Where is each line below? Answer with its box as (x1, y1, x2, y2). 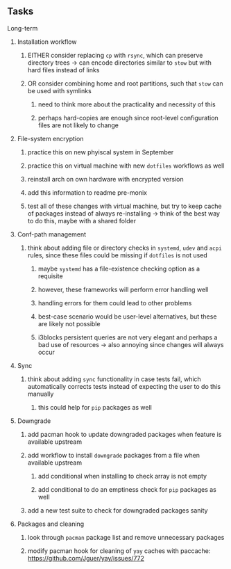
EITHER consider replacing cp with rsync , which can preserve (27, 51, 203, 59)
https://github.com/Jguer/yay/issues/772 (27, 554, 144, 562)
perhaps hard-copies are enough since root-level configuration (37, 113, 219, 122)
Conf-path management (17, 230, 87, 239)
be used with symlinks (27, 86, 92, 95)
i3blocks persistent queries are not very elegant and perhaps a (37, 333, 218, 342)
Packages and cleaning (17, 520, 85, 528)
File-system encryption (17, 134, 84, 143)
